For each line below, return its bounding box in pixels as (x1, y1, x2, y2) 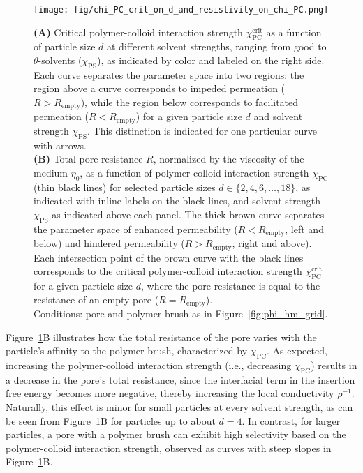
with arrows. (34, 137, 87, 152)
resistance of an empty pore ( (34, 292, 159, 306)
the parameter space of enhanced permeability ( (34, 221, 238, 236)
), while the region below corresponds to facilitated (80, 95, 299, 110)
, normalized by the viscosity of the (153, 151, 304, 166)
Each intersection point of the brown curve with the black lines (34, 250, 304, 264)
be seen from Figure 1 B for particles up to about (6, 413, 216, 428)
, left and (285, 221, 324, 236)
